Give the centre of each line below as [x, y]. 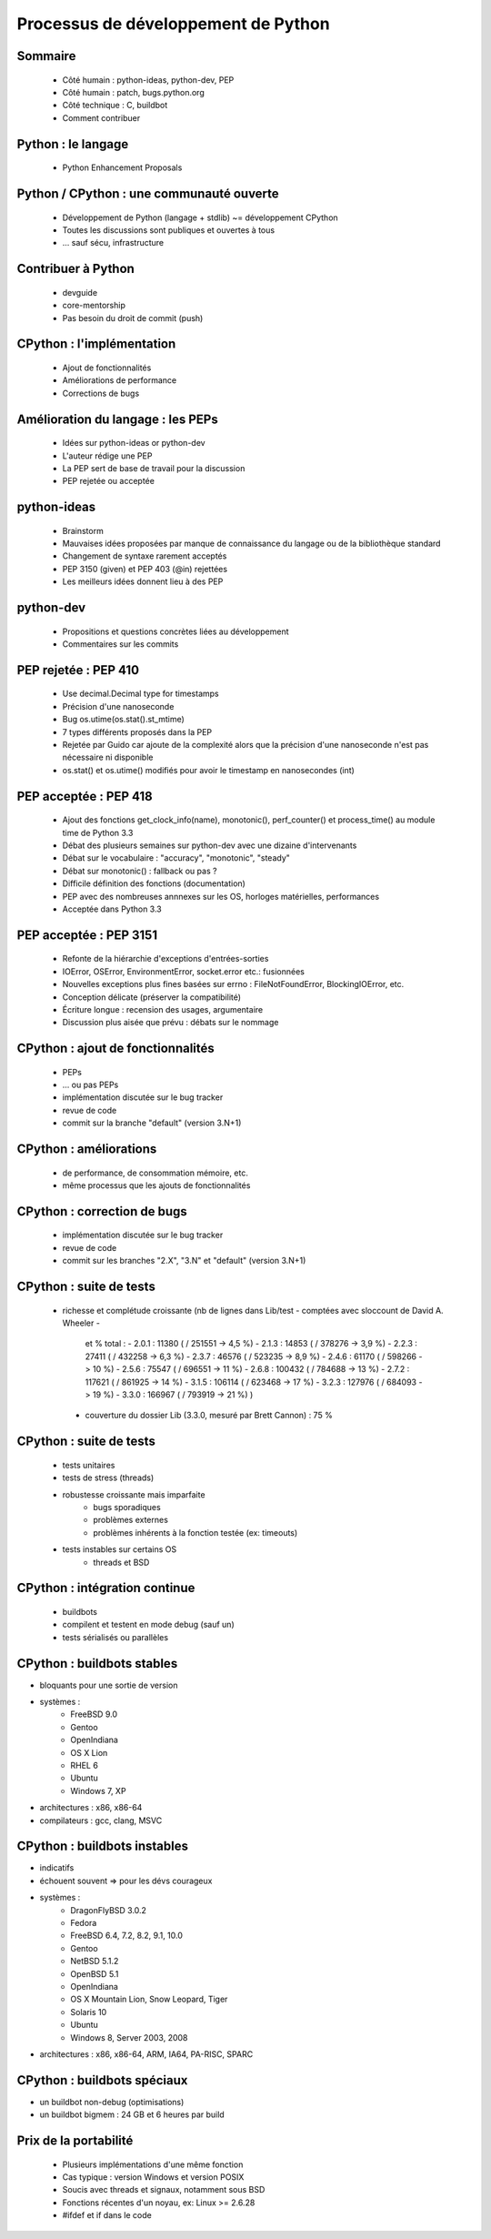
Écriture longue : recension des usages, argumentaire [163, 1009]
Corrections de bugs [101, 393]
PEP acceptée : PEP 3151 [87, 935]
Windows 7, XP [98, 1790]
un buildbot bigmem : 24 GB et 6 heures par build [132, 2114]
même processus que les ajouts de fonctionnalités [156, 1185]
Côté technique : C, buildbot [115, 106]
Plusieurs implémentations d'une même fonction [153, 2164]
